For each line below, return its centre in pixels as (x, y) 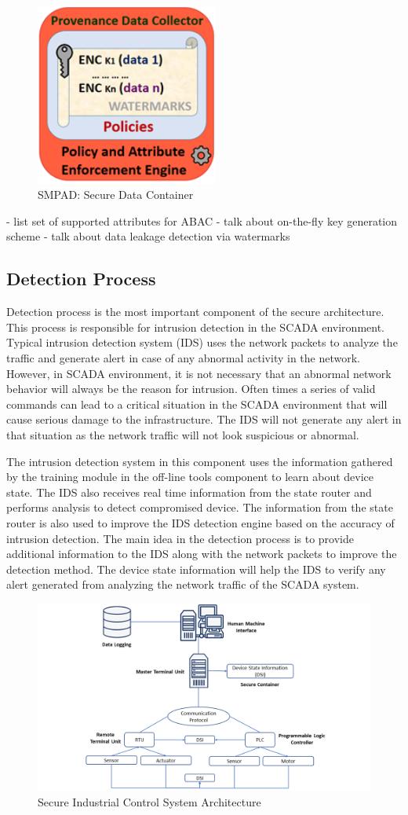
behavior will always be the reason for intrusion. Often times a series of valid (191, 389)
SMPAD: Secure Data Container (116, 195)
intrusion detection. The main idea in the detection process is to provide (180, 538)
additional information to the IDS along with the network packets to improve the (202, 554)
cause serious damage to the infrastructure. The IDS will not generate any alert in (204, 419)
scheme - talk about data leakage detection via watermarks (148, 236)
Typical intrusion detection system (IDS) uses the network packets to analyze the (202, 342)
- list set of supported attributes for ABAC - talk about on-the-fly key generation (202, 220)
